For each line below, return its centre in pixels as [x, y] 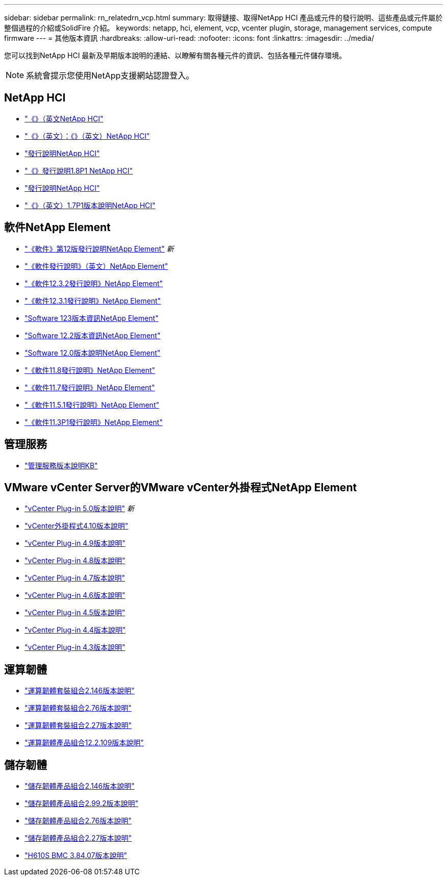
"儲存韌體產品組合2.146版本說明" [80, 786]
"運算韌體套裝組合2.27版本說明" [78, 725]
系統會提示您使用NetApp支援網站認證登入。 [110, 76]
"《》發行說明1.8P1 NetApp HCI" [79, 170]
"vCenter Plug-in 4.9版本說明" [75, 543]
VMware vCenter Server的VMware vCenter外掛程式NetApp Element [181, 487]
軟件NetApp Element [57, 228]
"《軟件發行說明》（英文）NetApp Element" [96, 266]
